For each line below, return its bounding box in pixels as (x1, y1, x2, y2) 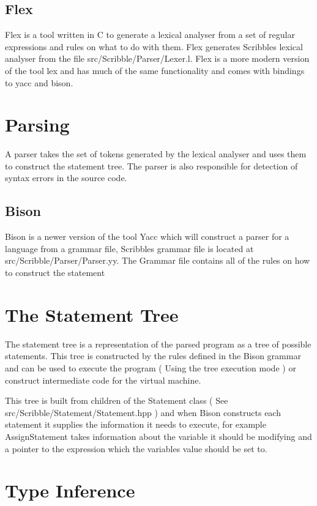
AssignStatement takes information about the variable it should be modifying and (5, 430, 312, 442)
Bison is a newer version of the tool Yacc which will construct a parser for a (5, 230, 289, 243)
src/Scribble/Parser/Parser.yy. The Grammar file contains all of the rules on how (5, 254, 310, 267)
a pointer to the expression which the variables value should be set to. (5, 442, 267, 455)
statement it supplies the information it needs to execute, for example (5, 418, 266, 431)
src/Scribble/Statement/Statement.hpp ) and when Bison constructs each (5, 406, 281, 419)
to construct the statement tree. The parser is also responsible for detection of (5, 159, 298, 172)
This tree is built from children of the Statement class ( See (5, 394, 228, 407)
